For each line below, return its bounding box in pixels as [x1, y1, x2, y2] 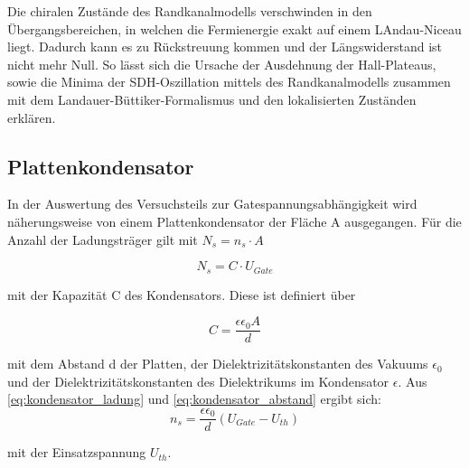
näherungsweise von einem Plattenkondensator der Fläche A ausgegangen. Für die [7, 211, 462, 230]
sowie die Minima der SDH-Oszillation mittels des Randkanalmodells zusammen [7, 72, 451, 91]
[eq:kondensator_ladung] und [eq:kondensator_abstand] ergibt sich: [7, 389, 381, 408]
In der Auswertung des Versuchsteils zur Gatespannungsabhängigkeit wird [7, 194, 417, 213]
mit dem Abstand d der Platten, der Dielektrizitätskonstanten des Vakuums [7, 354, 428, 373]
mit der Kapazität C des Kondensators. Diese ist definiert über [7, 285, 356, 304]
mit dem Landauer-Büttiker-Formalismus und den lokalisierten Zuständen [7, 89, 417, 108]
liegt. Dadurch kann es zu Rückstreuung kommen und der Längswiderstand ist [7, 37, 443, 56]
